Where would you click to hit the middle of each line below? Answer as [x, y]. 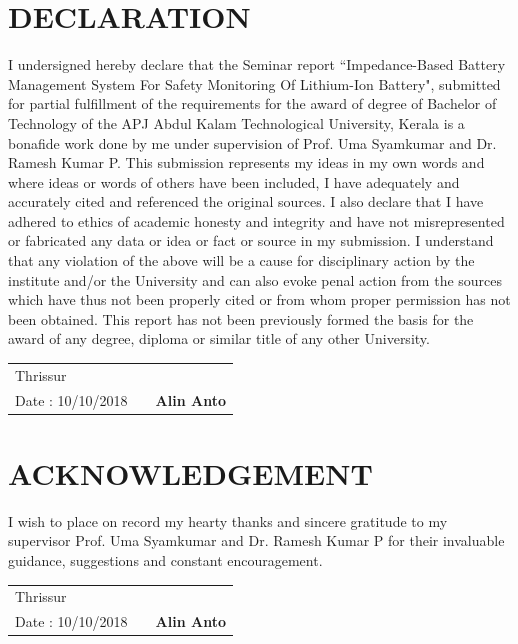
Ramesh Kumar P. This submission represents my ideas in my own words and [246, 162]
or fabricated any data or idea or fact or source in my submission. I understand [251, 240]
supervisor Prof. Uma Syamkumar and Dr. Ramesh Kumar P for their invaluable [256, 540]
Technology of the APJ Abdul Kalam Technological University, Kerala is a [236, 122]
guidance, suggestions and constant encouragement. [165, 560]
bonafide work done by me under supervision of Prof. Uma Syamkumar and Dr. [252, 142]
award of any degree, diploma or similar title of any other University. [219, 338]
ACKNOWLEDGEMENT [190, 472]
